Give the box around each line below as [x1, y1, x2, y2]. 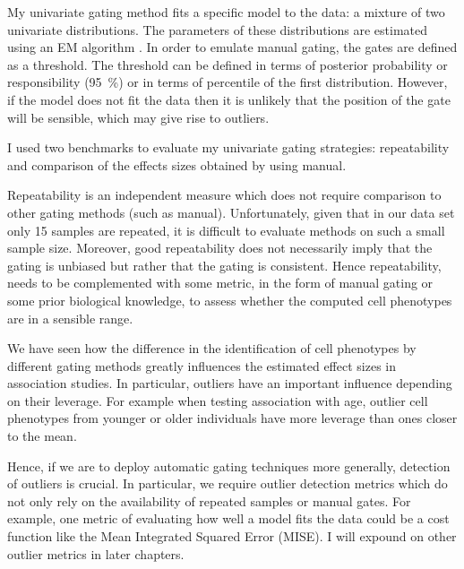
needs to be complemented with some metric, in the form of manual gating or [7, 273, 434, 292]
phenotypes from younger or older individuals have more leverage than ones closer [7, 409, 458, 427]
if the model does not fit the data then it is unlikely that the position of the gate [7, 90, 451, 108]
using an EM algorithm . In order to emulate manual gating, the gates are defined [7, 38, 458, 56]
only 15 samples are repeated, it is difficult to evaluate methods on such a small [7, 220, 445, 239]
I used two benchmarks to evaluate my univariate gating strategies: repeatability [7, 138, 450, 157]
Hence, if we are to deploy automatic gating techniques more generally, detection [7, 456, 451, 475]
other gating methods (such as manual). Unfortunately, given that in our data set [7, 203, 455, 221]
